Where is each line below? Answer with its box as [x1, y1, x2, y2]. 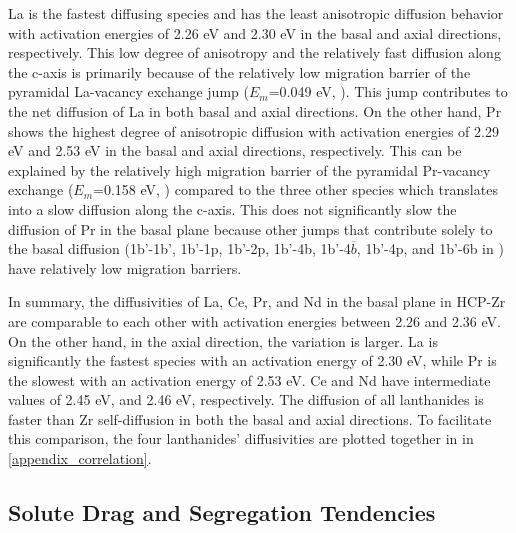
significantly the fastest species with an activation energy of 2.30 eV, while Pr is [8, 350, 497, 371]
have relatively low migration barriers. [8, 257, 242, 278]
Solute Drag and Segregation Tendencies [8, 497, 436, 528]
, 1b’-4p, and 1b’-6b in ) [356, 238, 504, 259]
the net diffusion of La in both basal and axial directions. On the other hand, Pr [8, 100, 502, 121]
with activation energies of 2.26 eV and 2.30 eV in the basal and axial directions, [8, 22, 502, 43]
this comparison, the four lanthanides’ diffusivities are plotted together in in [8, 428, 474, 449]
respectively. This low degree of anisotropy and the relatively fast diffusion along [8, 42, 501, 63]
